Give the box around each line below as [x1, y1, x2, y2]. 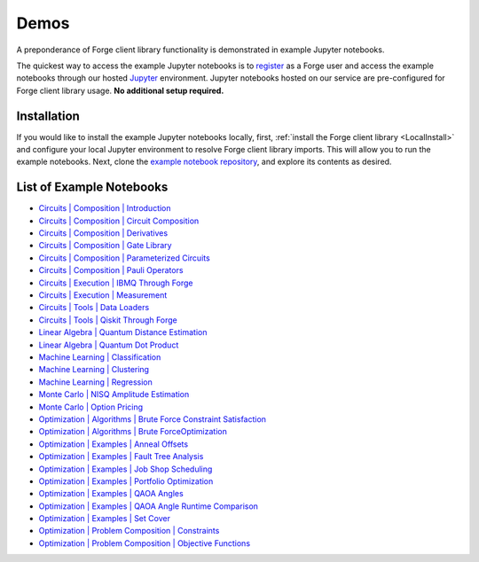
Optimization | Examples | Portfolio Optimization [38, 475, 214, 487]
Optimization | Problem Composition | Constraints [38, 526, 220, 536]
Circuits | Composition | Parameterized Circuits [38, 253, 210, 263]
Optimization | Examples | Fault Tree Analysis [38, 451, 204, 462]
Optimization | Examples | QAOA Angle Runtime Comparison [38, 501, 259, 511]
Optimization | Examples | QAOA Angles [38, 488, 184, 499]
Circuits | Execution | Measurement [38, 290, 168, 301]
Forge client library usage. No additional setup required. [16, 85, 224, 96]
